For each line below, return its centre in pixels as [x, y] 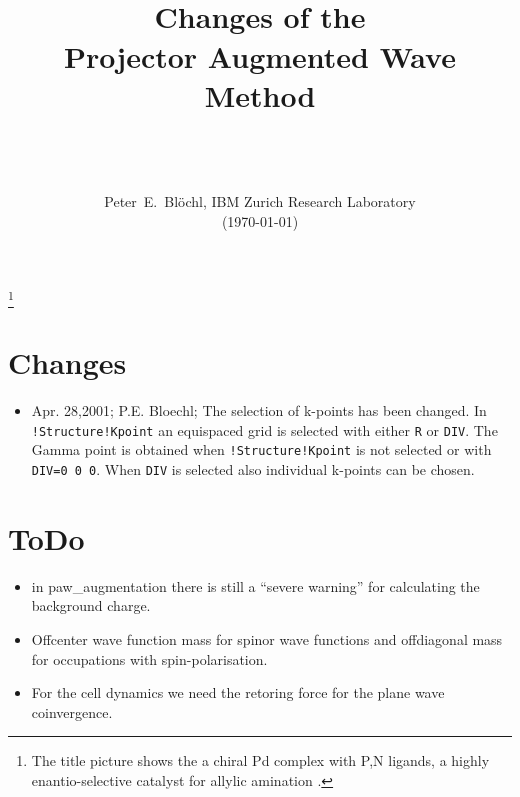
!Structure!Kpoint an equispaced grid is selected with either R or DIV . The [264, 429]
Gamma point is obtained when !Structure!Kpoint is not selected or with [261, 449]
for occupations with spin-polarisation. [149, 658]
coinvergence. [72, 711]
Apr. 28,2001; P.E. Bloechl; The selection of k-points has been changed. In [259, 410]
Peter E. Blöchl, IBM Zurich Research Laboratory [260, 201]
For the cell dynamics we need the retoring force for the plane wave [238, 692]
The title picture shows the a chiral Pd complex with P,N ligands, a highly [260, 760]
